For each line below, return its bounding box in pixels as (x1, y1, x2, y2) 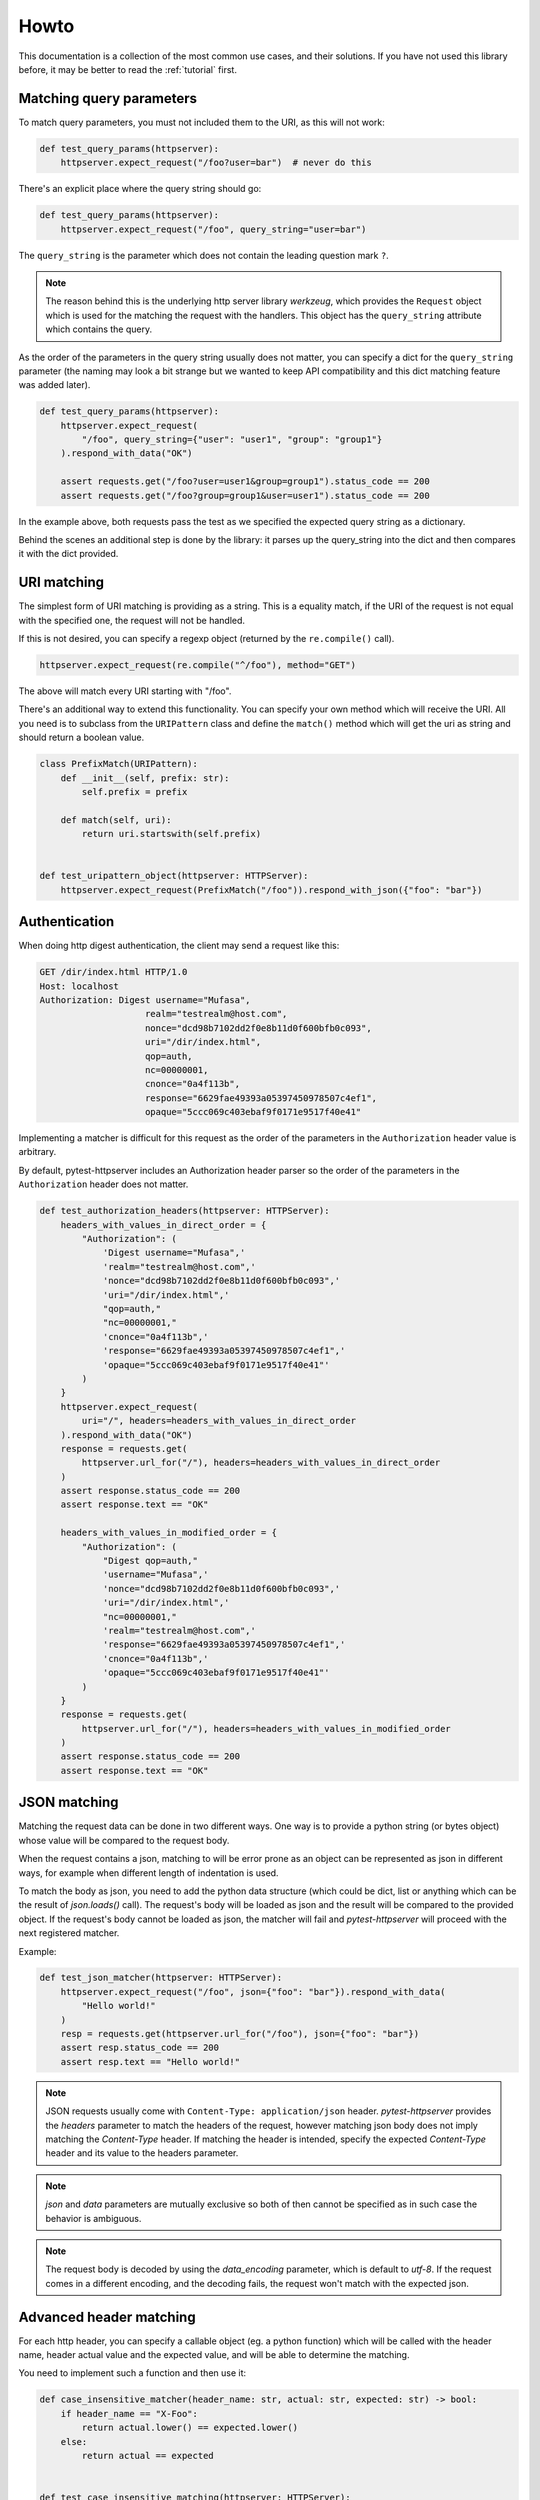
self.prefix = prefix (81, 786, 188, 797)
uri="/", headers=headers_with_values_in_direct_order (81, 1415, 357, 1427)
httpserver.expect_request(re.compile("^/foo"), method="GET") (39, 660, 357, 671)
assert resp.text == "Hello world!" (60, 2056, 240, 2067)
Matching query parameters (18, 90, 198, 107)
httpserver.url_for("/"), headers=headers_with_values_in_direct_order (81, 1457, 441, 1469)
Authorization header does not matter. (18, 1178, 189, 1190)
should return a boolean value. (18, 731, 145, 744)
